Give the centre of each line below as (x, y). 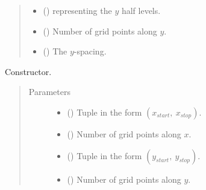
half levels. (141, 10)
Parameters (49, 92)
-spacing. (90, 51)
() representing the (77, 10)
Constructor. (28, 71)
